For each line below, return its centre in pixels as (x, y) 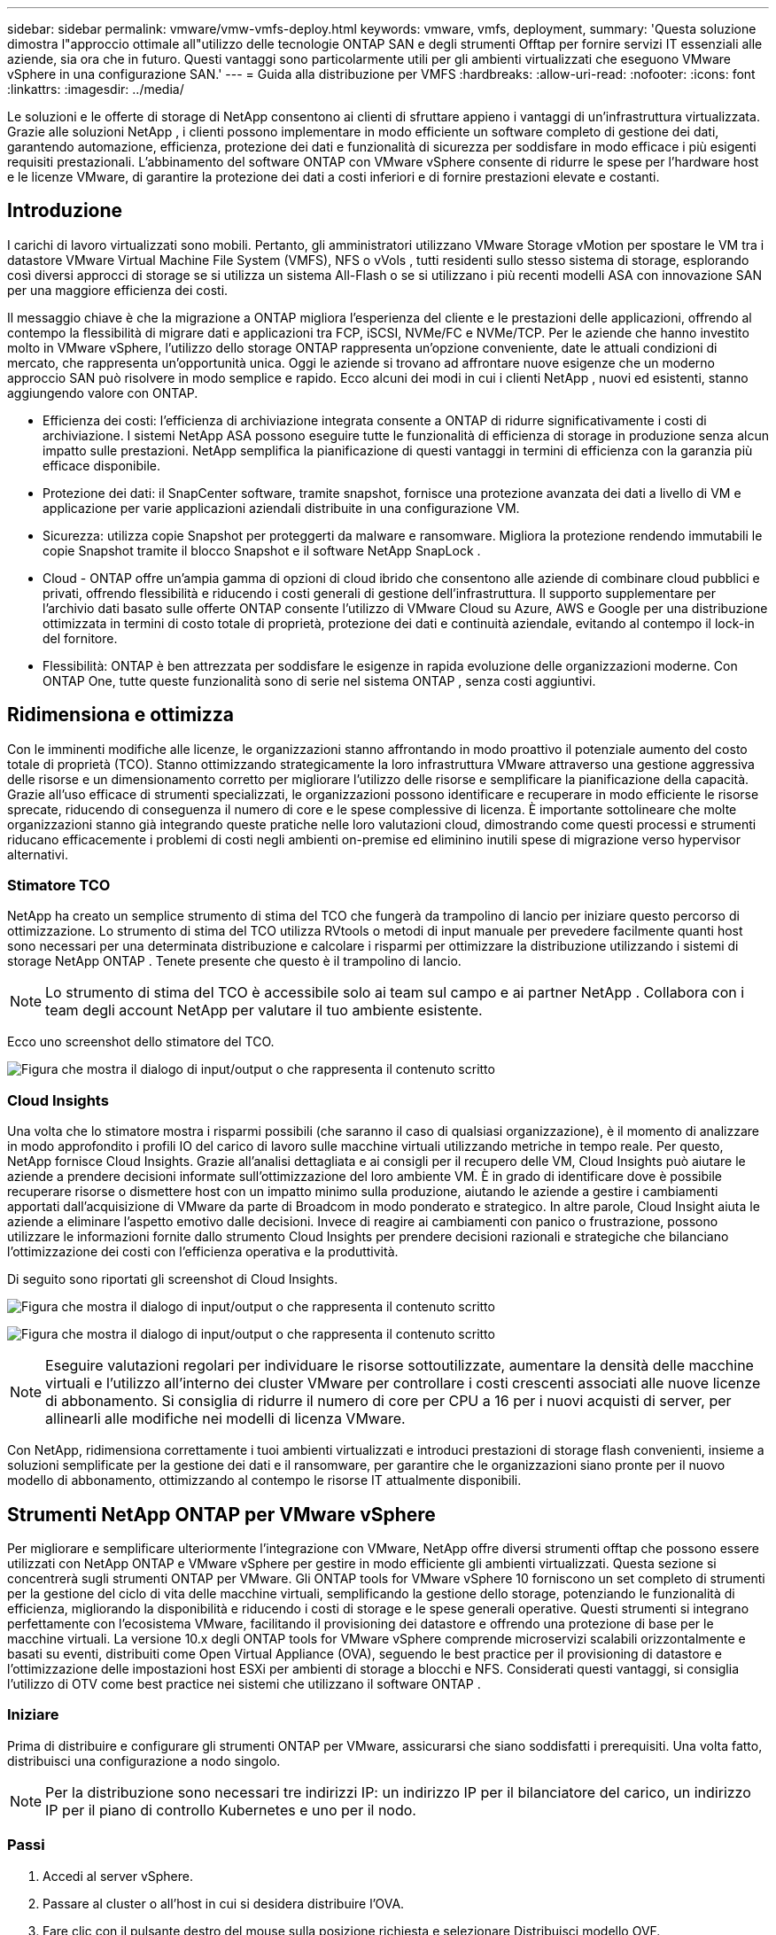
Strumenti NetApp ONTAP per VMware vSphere (221, 1514)
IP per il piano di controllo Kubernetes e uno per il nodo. (231, 1810)
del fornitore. (80, 638)
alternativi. (38, 854)
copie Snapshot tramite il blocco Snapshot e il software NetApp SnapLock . (262, 550)
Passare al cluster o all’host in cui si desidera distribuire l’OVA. (224, 1903)
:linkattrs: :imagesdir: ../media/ (96, 89)
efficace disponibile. (101, 465)
